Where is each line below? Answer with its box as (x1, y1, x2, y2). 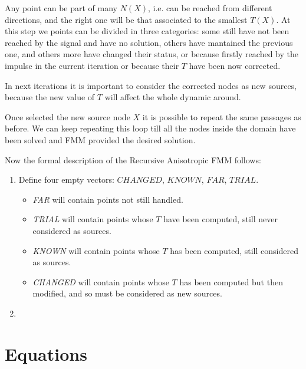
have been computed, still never (163, 213, 278, 225)
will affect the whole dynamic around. (104, 91, 241, 103)
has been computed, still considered (170, 244, 298, 256)
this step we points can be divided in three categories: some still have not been (5, 25, 289, 37)
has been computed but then (179, 275, 283, 288)
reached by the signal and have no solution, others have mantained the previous (5, 36, 293, 48)
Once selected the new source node (5, 110, 130, 123)
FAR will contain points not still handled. (32, 193, 183, 205)
